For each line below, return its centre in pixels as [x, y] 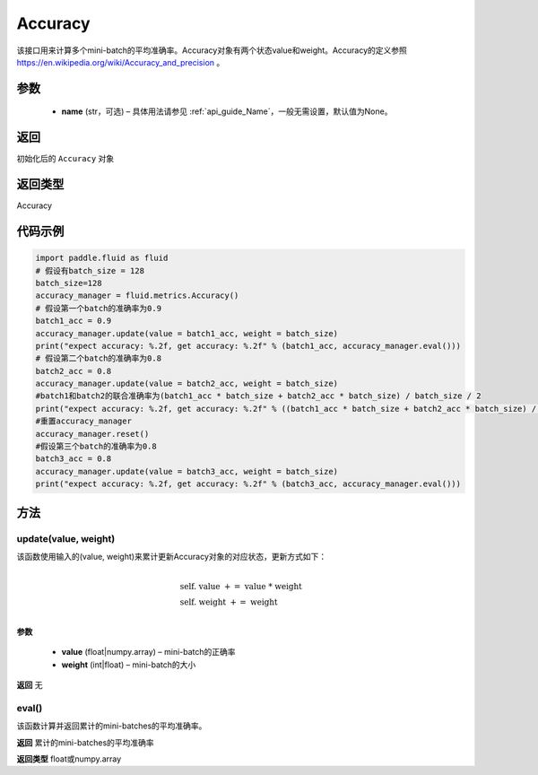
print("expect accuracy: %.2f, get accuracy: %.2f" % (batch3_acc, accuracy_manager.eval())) [248, 484]
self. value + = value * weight [241, 587]
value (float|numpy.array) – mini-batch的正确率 [149, 652]
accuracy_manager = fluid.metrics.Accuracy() [137, 296]
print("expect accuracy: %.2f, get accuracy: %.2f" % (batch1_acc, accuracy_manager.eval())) [248, 346]
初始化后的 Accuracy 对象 [65, 159]
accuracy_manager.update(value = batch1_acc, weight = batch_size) [187, 333]
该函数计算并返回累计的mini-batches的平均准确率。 [112, 726]
